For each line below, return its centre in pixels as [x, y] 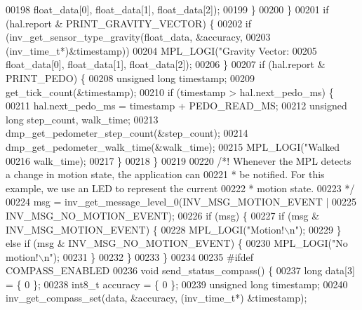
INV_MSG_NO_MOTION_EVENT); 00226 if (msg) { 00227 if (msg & [163, 215]
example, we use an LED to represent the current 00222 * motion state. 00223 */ [180, 188]
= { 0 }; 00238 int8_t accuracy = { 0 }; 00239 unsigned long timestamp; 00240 [177, 284]
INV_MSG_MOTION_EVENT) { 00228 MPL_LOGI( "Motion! [145, 229]
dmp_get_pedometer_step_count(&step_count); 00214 [127, 133]
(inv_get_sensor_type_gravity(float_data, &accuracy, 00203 [138, 37]
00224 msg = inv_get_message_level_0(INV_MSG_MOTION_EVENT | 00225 [181, 202]
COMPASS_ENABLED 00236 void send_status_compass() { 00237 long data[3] [180, 270]
